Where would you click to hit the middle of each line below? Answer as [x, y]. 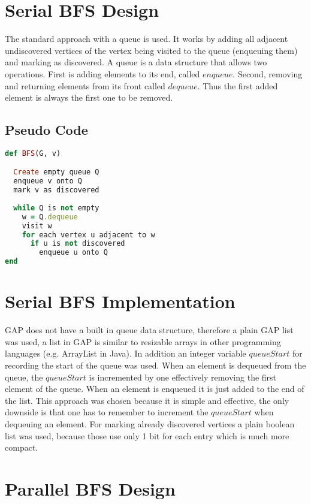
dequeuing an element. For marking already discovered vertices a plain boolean [150, 423]
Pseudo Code [46, 130]
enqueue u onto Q [73, 253]
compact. [22, 447]
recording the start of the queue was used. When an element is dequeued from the [155, 365]
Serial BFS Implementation [120, 301]
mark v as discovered [56, 190]
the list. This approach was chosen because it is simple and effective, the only [147, 400]
